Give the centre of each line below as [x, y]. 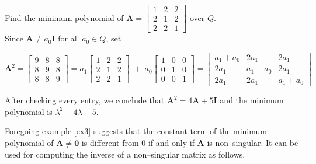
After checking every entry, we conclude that [85, 100]
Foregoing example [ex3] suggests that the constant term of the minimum [136, 131]
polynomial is [29, 111]
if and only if [171, 142]
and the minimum [252, 100]
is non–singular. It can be [253, 142]
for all [69, 38]
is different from [110, 142]
